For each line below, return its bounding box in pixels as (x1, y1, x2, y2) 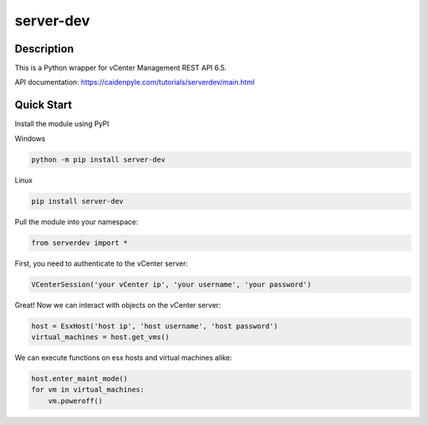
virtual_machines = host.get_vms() (31, 333, 170, 341)
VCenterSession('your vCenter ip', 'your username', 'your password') (31, 280, 312, 289)
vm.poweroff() (48, 396, 103, 405)
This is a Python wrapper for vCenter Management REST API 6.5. (14, 63, 227, 73)
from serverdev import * (31, 238, 128, 247)
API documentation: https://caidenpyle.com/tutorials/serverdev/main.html (14, 78, 255, 87)
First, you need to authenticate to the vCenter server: (14, 258, 189, 268)
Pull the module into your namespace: (14, 216, 139, 226)
